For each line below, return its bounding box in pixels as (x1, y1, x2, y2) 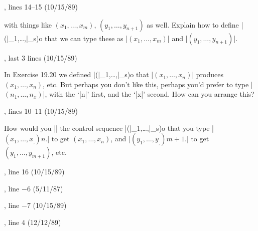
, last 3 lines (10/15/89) (4, 52, 77, 63)
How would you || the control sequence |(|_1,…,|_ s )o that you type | (4, 122, 214, 133)
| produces (192, 69, 223, 80)
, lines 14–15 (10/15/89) (4, 2, 78, 12)
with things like (4, 19, 52, 30)
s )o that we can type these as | (33, 33, 128, 43)
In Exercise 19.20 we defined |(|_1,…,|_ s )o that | (4, 69, 154, 80)
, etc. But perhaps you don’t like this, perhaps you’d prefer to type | (43, 79, 253, 89)
